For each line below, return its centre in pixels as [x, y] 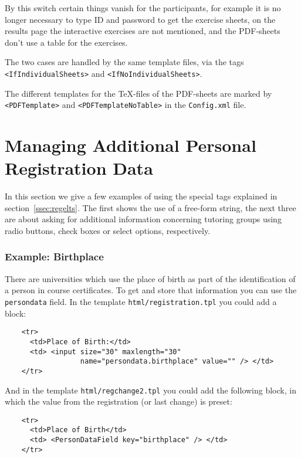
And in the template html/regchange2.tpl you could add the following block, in [150, 390]
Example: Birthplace [54, 257]
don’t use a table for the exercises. [66, 42]
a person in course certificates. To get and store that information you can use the [151, 290]
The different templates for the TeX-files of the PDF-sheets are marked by [138, 93]
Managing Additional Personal [131, 145]
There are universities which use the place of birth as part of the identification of [150, 278]
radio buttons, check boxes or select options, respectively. [108, 230]
